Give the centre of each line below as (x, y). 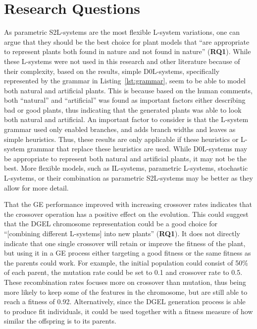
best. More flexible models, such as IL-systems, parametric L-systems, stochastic (126, 168)
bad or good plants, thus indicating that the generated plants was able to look (123, 109)
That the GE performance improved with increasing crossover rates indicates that (128, 204)
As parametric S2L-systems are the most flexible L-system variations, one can (122, 32)
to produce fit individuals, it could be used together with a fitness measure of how (128, 311)
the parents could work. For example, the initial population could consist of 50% (126, 262)
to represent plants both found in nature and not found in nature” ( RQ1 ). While (128, 51)
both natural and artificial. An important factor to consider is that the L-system (126, 119)
